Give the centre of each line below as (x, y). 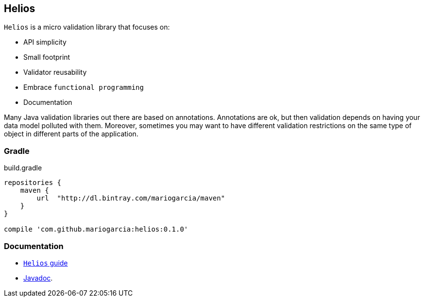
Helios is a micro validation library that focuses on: (87, 27)
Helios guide (46, 263)
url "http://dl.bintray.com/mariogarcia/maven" (131, 198)
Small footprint (47, 57)
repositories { (33, 183)
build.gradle (23, 168)
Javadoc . (38, 278)
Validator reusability (55, 72)
